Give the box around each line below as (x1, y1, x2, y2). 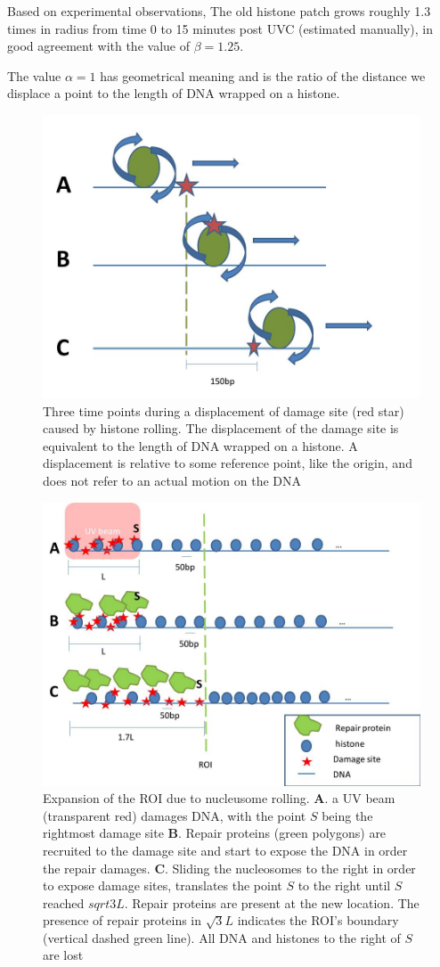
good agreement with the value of (7, 37, 190, 55)
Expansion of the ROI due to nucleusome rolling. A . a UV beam (43, 789, 395, 807)
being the (322, 806, 373, 824)
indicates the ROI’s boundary (237, 911, 399, 930)
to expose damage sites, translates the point (43, 876, 282, 895)
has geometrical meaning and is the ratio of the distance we (100, 66, 426, 85)
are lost (43, 946, 84, 964)
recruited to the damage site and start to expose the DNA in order (43, 840, 408, 859)
